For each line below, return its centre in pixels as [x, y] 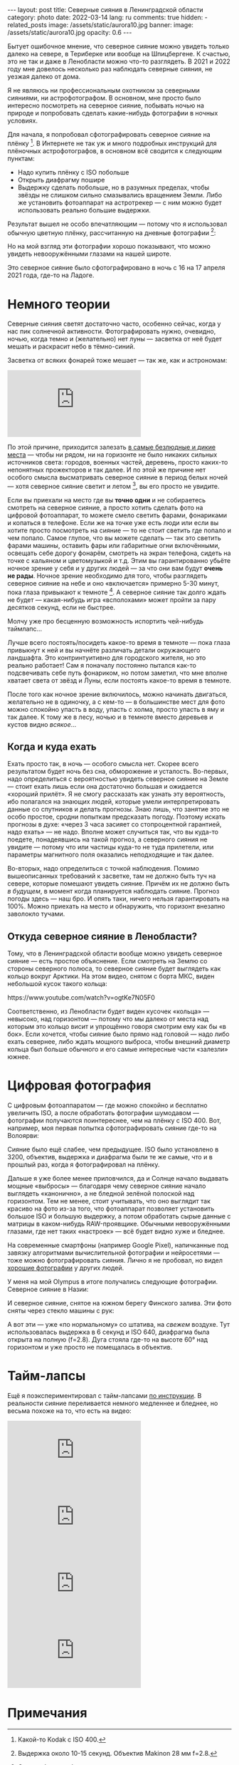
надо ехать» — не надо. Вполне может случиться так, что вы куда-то [113, 832]
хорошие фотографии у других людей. [66, 1268]
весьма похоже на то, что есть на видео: [69, 1411]
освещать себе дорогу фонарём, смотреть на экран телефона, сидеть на [119, 553]
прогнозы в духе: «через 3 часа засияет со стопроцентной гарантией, [115, 824]
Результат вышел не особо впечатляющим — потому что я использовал [117, 224]
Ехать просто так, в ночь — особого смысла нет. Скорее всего [103, 764]
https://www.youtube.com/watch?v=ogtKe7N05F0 [81, 998]
